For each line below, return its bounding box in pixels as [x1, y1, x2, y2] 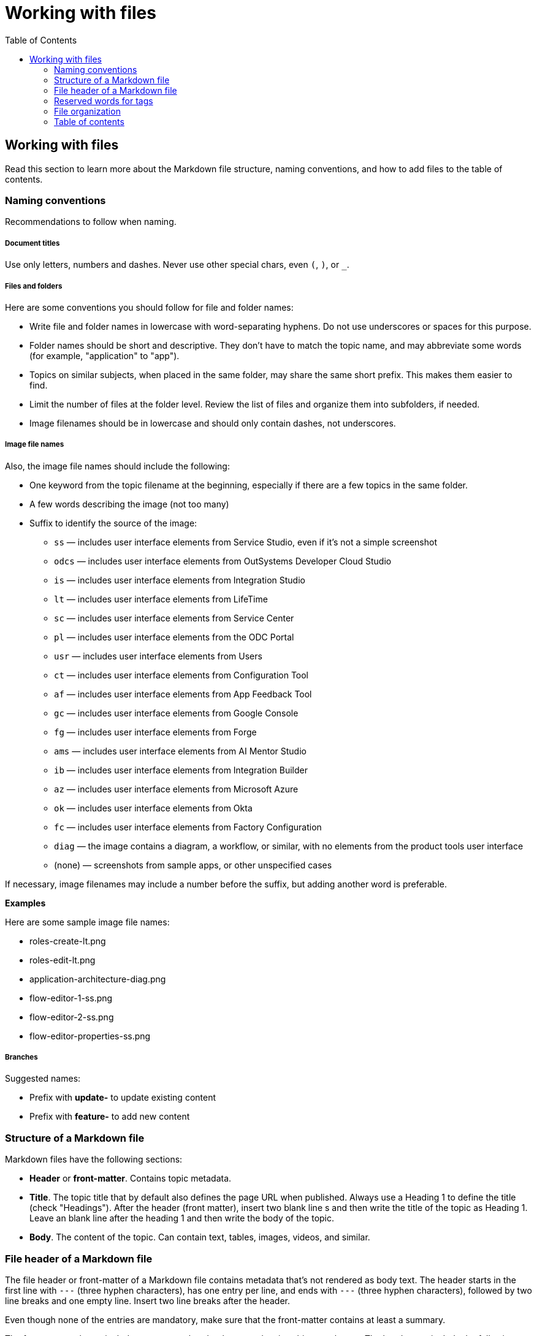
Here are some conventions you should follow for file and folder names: [5, 302, 294, 313]
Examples [5, 897, 46, 908]
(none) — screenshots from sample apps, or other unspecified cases [54, 859, 332, 870]
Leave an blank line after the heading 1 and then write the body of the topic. [29, 1213, 335, 1224]
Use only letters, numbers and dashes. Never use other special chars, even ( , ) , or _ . [5, 259, 349, 270]
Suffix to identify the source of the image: [29, 517, 197, 528]
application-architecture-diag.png [29, 973, 166, 984]
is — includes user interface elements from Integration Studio [54, 574, 305, 585]
